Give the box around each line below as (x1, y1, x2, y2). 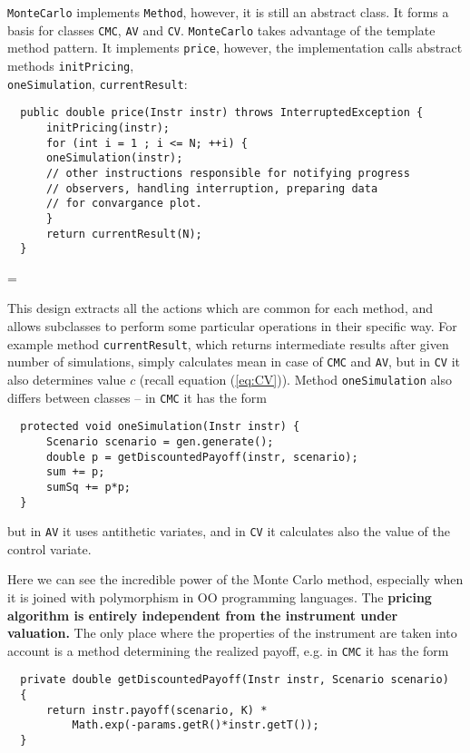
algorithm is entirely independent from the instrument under (7, 605, 398, 624)
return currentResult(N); (45, 227, 202, 240)
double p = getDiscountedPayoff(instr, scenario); (45, 450, 358, 464)
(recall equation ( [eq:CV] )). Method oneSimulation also (139, 369, 452, 388)
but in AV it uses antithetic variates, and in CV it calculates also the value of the (7, 522, 450, 541)
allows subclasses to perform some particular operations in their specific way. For (7, 317, 457, 336)
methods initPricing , (7, 55, 134, 74)
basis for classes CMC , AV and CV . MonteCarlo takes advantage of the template (7, 20, 436, 39)
